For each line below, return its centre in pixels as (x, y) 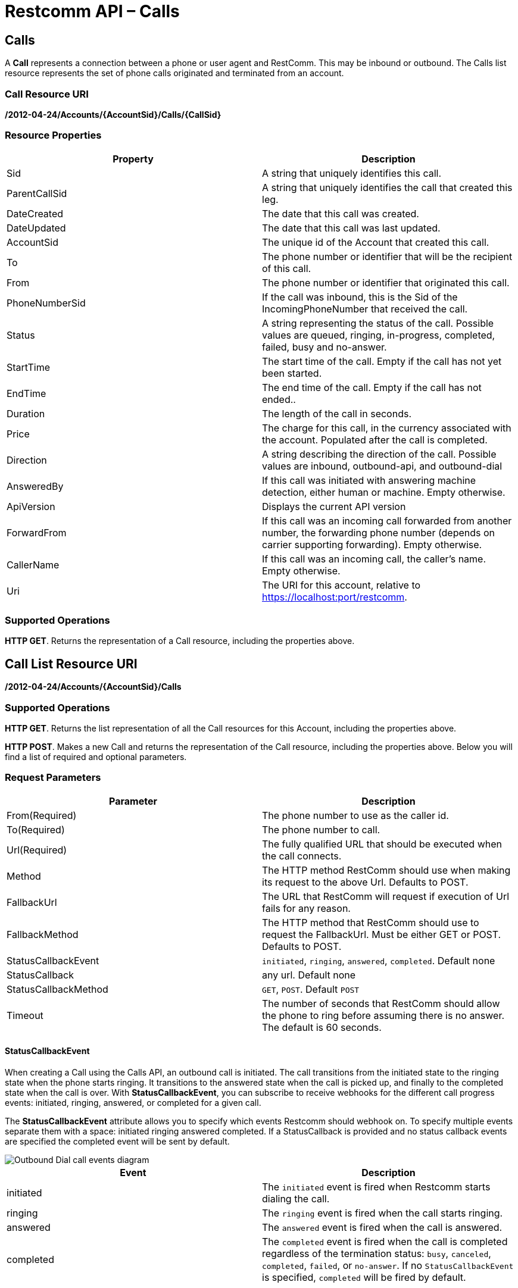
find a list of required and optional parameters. (96, 757)
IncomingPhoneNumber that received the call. (365, 309)
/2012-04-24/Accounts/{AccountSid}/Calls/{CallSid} (113, 114)
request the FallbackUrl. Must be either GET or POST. (382, 934)
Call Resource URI (47, 94)
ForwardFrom (37, 532)
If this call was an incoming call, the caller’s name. (374, 559)
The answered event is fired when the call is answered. (382, 1227)
